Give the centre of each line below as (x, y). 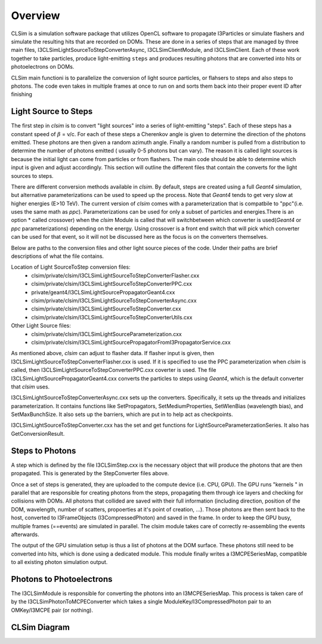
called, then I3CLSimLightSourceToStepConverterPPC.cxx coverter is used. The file (114, 370)
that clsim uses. (30, 386)
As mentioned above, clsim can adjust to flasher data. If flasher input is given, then (113, 353)
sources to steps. (32, 175)
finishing (22, 94)
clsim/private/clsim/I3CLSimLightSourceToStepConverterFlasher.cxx (115, 275)
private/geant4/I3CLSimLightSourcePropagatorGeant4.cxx (103, 292)
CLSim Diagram (40, 627)
